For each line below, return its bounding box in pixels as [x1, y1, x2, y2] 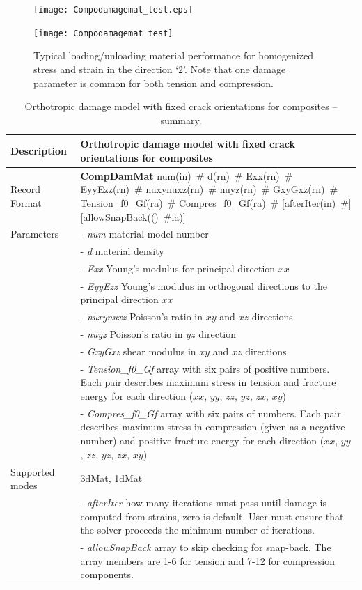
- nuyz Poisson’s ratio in [80, 327, 183, 341]
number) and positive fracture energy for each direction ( [80, 433, 324, 448]
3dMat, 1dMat [80, 471, 143, 486]
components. [80, 567, 134, 582]
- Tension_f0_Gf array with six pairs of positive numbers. [80, 361, 330, 375]
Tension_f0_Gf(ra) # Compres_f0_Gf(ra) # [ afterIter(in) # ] [80, 195, 352, 210]
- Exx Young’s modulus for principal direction [80, 261, 276, 276]
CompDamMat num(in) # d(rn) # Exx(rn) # [80, 168, 293, 183]
